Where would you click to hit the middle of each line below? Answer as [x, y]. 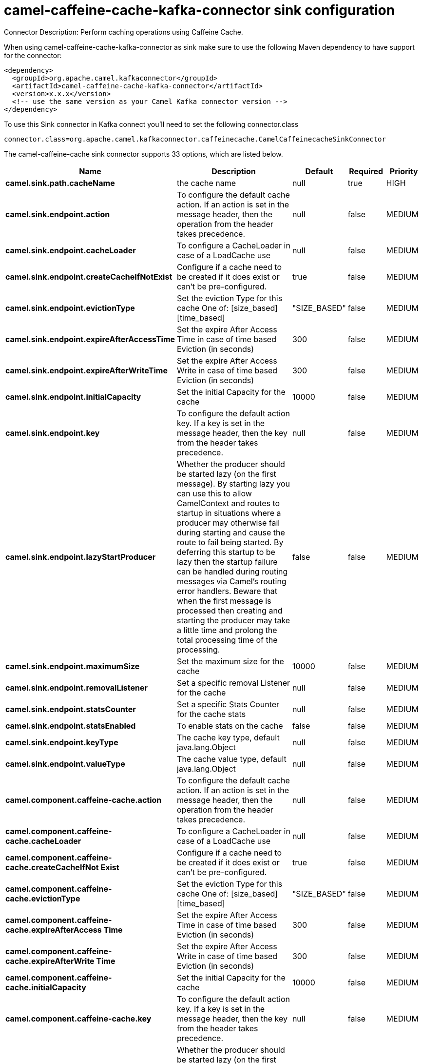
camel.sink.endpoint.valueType [65, 764]
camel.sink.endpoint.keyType [62, 742]
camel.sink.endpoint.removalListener [77, 687]
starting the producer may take [234, 620]
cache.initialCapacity [46, 987]
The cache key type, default [228, 737]
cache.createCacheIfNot [52, 867]
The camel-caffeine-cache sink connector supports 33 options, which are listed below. [144, 154]
